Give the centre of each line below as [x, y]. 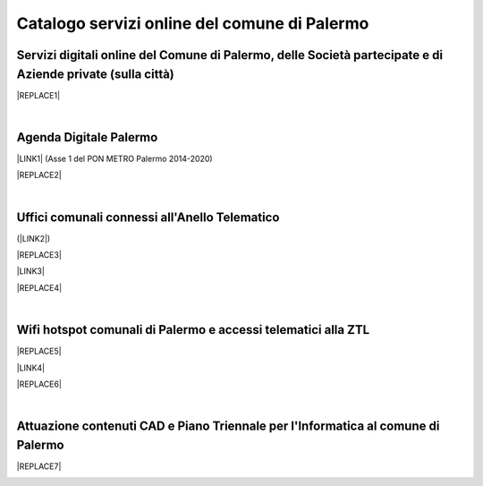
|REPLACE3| [39, 255]
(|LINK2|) [34, 238]
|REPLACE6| [39, 384]
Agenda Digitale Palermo [87, 137]
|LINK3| [30, 271]
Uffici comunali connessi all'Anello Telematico [148, 217]
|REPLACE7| [39, 466]
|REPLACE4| [39, 287]
